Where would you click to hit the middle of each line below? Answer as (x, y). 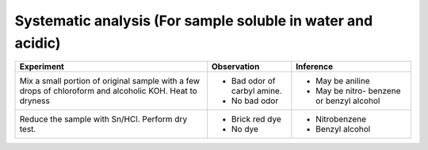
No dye (245, 129)
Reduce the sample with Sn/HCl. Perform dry (103, 119)
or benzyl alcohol (348, 101)
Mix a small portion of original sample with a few (110, 81)
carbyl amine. (257, 91)
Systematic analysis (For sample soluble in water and (194, 21)
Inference (314, 67)
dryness (35, 101)
